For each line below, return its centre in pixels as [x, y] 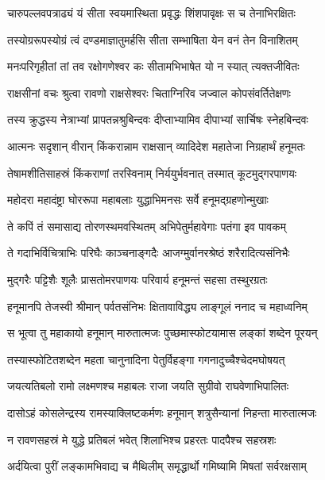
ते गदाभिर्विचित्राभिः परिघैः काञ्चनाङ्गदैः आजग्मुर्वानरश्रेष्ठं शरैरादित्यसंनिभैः [149, 253]
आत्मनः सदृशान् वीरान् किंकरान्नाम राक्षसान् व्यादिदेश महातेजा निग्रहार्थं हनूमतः [156, 146]
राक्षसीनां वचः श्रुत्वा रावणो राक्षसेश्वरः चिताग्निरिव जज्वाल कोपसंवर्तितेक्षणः [149, 92]
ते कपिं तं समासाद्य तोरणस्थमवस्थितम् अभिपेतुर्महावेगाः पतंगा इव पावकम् [147, 226]
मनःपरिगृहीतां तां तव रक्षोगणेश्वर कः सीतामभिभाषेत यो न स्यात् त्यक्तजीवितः [153, 66]
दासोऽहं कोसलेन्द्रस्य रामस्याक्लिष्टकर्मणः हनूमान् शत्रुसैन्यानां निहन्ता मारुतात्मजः [162, 412]
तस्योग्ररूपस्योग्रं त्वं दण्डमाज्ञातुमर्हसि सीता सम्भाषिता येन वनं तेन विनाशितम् [153, 39]
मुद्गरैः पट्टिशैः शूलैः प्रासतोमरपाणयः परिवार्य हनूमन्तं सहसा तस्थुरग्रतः [137, 279]
